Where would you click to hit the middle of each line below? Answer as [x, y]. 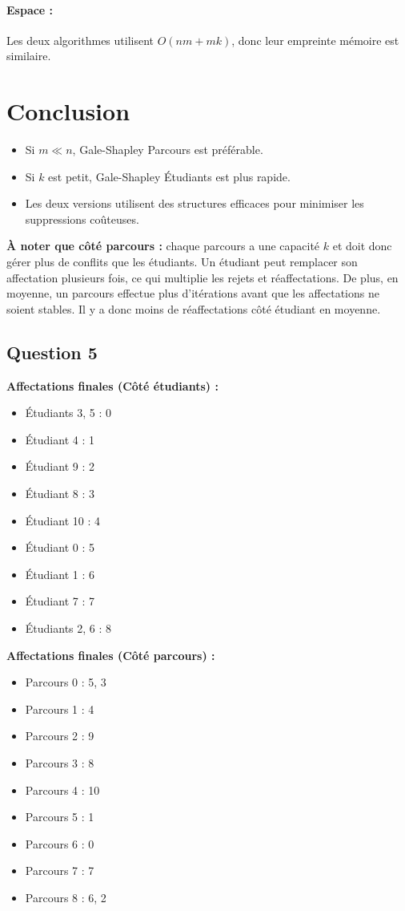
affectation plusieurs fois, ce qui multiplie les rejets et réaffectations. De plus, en [202, 277]
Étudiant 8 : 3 [60, 494]
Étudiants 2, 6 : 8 [68, 628]
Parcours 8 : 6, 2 [66, 897]
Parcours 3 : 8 [60, 762]
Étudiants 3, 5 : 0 [68, 413]
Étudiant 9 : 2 [60, 466]
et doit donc [362, 246]
